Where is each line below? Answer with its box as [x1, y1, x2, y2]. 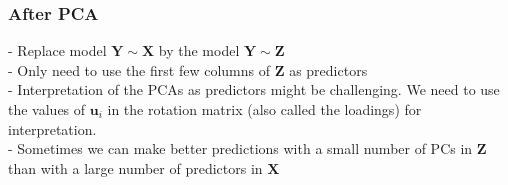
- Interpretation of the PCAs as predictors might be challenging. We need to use [8, 79, 500, 100]
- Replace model [8, 40, 107, 61]
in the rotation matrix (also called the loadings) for [107, 99, 422, 119]
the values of [8, 99, 86, 119]
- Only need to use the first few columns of [8, 59, 270, 80]
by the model [158, 40, 240, 61]
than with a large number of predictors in [8, 157, 263, 178]
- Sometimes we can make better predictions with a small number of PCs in [8, 138, 473, 159]
